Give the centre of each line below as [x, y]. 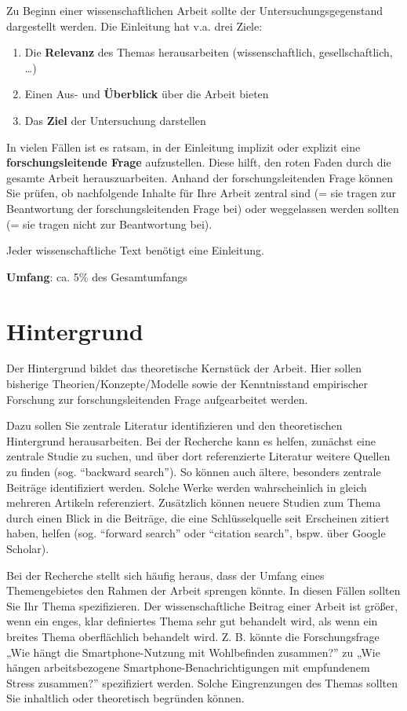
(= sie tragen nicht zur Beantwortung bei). [109, 224]
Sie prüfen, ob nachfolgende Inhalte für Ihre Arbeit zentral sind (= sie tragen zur [202, 193]
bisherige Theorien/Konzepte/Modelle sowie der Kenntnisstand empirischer [187, 384]
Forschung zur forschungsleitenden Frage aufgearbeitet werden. [157, 399]
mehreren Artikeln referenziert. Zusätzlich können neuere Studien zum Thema [194, 502]
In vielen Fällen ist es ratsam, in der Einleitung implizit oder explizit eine [184, 147]
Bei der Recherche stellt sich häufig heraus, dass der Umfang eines [165, 575]
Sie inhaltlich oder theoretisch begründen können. [125, 698]
